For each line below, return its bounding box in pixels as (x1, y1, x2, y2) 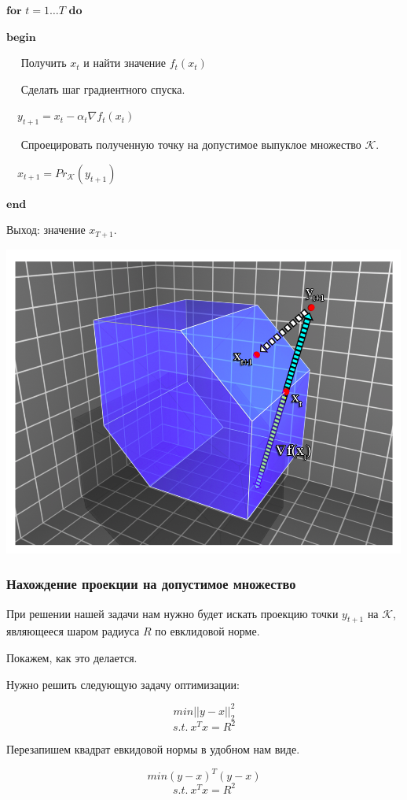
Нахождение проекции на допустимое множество (6, 574, 296, 594)
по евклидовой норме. (155, 623, 260, 639)
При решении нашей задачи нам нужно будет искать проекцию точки (6, 605, 339, 621)
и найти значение (83, 54, 167, 71)
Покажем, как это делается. (6, 650, 137, 666)
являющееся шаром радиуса (6, 623, 140, 639)
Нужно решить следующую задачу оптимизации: (6, 676, 240, 692)
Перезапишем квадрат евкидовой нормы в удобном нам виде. (6, 741, 300, 757)
